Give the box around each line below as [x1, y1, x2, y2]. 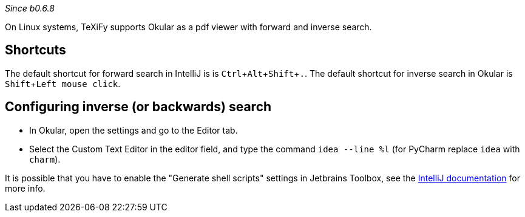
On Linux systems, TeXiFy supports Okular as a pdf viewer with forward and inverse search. [5, 22, 372, 32]
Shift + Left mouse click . [5, 78, 121, 89]
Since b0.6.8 [5, 3, 55, 13]
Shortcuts [5, 42, 66, 58]
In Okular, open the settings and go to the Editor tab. [29, 125, 238, 135]
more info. [5, 183, 46, 193]
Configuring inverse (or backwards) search [5, 99, 272, 115]
